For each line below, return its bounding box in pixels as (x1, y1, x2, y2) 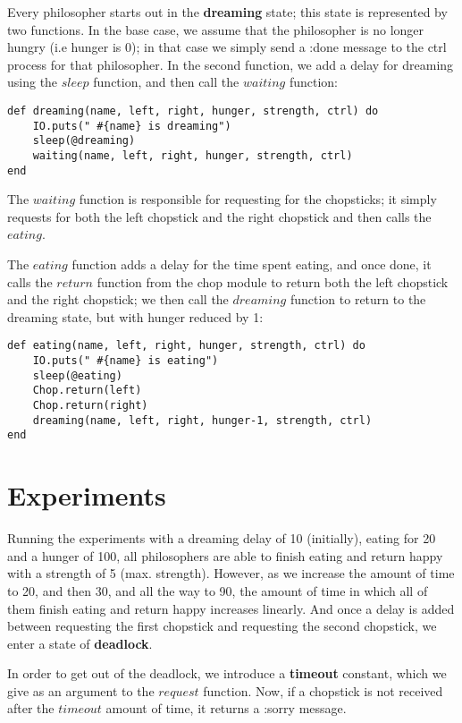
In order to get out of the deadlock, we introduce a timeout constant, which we (7, 664, 447, 683)
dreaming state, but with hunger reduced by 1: (7, 307, 264, 326)
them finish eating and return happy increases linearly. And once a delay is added (7, 599, 455, 617)
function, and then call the (93, 72, 239, 91)
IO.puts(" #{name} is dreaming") (32, 119, 231, 132)
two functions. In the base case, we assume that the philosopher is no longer (7, 20, 424, 38)
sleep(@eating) (32, 369, 122, 382)
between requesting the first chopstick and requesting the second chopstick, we (7, 617, 437, 635)
